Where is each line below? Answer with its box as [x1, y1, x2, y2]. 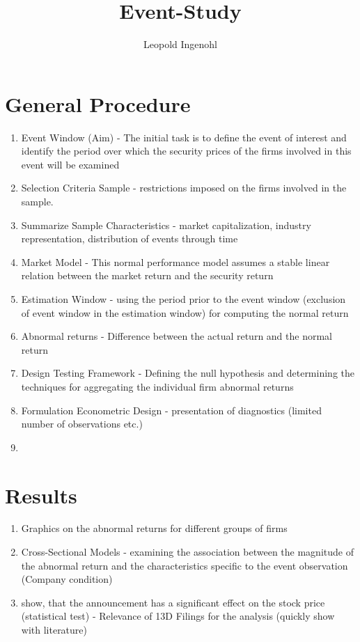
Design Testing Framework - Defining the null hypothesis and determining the [21, 366, 354, 380]
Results [5, 480, 77, 509]
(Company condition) [21, 572, 113, 586]
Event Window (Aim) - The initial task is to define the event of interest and [21, 130, 347, 144]
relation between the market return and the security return [21, 268, 274, 283]
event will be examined [21, 157, 120, 171]
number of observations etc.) [21, 416, 143, 431]
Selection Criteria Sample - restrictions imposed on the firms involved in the [21, 180, 347, 195]
